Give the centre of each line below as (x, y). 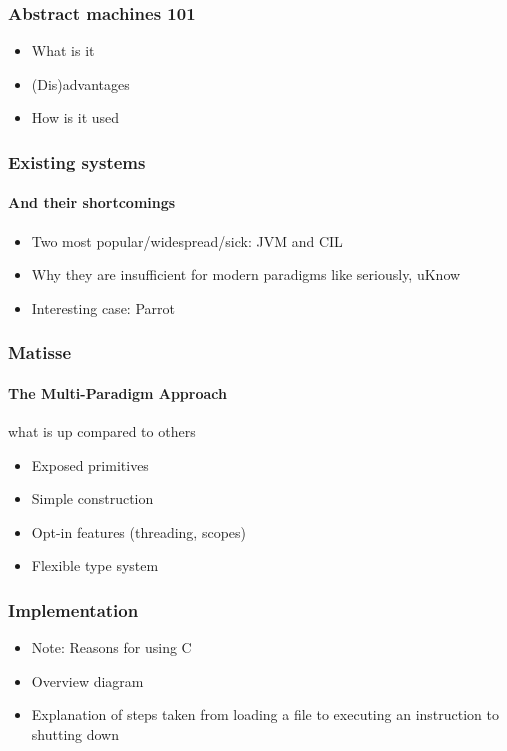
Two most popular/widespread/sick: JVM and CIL (187, 240)
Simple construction (92, 498)
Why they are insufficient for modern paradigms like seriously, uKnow (246, 274)
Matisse (40, 352)
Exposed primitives (90, 464)
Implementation (73, 609)
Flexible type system (95, 565)
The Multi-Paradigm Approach (117, 392)
